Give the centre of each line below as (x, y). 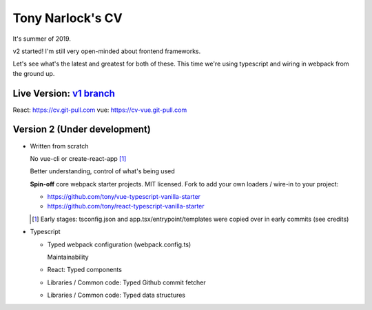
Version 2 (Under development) (82, 129)
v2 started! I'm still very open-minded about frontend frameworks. (107, 51)
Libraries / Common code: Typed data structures (116, 295)
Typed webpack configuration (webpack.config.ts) (119, 244)
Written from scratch (59, 146)
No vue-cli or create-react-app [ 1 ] (78, 158)
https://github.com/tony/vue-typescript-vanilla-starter (124, 197)
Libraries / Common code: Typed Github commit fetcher (126, 282)
